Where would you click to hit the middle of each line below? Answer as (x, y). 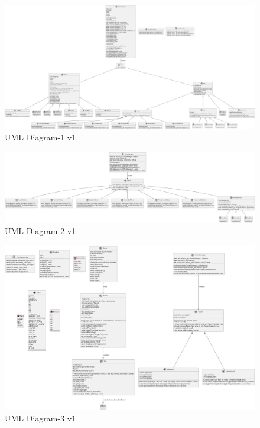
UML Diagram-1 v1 (40, 137)
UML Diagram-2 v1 (40, 231)
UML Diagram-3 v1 (40, 418)
